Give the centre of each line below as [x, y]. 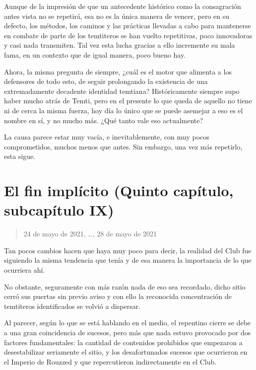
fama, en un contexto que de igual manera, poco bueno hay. [95, 54]
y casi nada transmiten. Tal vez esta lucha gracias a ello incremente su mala [120, 45]
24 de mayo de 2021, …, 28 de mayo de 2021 [90, 234]
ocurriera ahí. [25, 270]
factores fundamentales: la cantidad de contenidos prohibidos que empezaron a [123, 342]
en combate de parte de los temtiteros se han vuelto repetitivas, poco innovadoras [128, 35]
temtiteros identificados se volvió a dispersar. [72, 306]
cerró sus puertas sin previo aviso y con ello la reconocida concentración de [118, 296]
